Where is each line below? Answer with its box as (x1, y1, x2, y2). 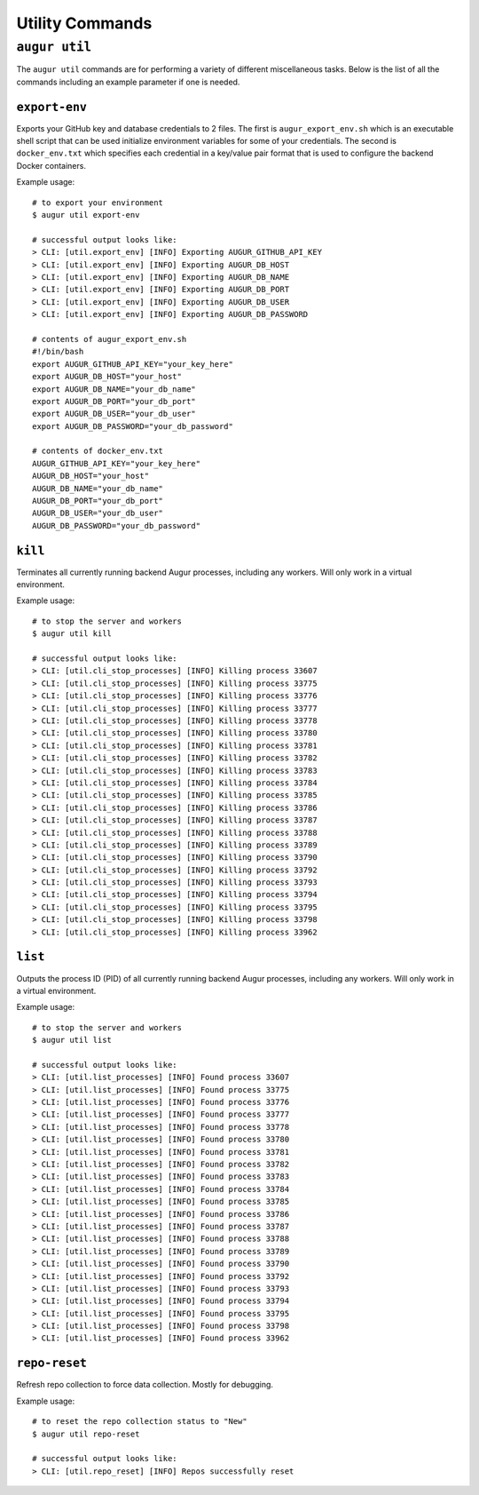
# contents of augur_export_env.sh (32, 334, 187, 344)
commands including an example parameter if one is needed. (16, 76, 240, 87)
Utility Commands (16, 13, 153, 33)
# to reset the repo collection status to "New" (32, 1417, 247, 1427)
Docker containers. (16, 160, 86, 171)
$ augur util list (32, 1035, 113, 1046)
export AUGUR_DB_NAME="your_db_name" (32, 384, 197, 394)
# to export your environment (32, 197, 164, 208)
